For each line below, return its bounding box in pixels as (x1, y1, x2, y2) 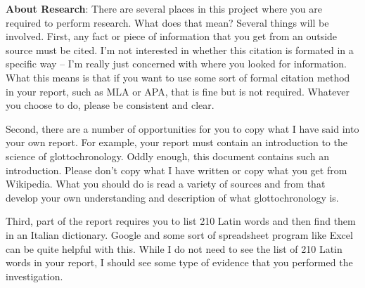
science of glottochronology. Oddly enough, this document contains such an (6, 148, 330, 163)
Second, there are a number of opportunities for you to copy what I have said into (6, 121, 359, 136)
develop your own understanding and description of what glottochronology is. (6, 190, 339, 204)
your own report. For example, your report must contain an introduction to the (6, 135, 347, 150)
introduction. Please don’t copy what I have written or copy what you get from (6, 162, 347, 177)
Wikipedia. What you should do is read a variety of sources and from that (6, 176, 326, 191)
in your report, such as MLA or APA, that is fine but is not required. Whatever (6, 84, 350, 98)
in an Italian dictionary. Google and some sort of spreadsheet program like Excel (6, 227, 353, 242)
